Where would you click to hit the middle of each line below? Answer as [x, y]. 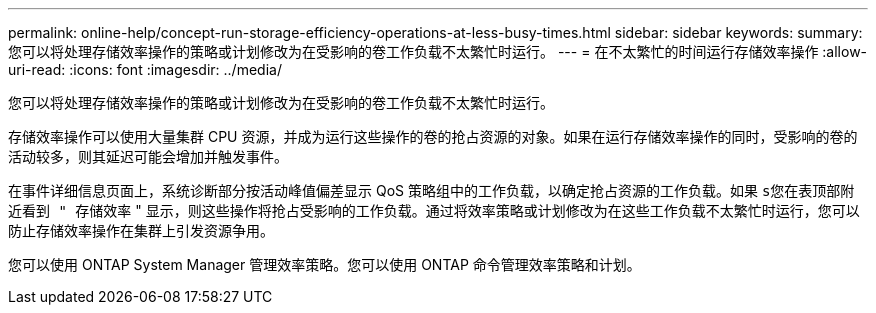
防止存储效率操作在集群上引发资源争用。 [141, 230]
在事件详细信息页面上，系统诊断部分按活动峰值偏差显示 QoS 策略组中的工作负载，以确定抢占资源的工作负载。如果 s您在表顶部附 [431, 190]
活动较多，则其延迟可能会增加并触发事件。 [148, 156]
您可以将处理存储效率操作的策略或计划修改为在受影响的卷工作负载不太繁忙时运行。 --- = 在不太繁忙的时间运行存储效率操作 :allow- [438, 51]
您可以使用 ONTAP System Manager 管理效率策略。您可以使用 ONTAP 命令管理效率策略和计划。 [324, 264]
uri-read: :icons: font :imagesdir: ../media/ [145, 69]
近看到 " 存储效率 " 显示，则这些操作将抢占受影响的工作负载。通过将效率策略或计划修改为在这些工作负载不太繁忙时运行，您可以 [434, 210]
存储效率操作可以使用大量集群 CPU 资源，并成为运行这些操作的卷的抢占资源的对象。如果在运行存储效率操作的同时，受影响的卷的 [433, 136]
